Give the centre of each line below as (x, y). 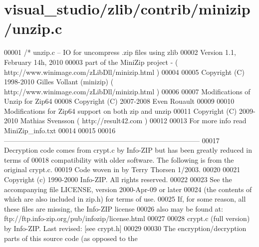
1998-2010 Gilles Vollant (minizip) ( (59, 82)
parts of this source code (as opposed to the (71, 238)
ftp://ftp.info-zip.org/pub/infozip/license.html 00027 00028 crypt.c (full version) (127, 218)
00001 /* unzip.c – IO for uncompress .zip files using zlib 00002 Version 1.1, (120, 52)
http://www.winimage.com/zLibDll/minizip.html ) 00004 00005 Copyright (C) (124, 72)
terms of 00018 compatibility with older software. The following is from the (119, 159)
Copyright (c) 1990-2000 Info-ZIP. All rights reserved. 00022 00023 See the (118, 179)
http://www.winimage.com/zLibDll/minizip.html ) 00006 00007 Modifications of (127, 91)
